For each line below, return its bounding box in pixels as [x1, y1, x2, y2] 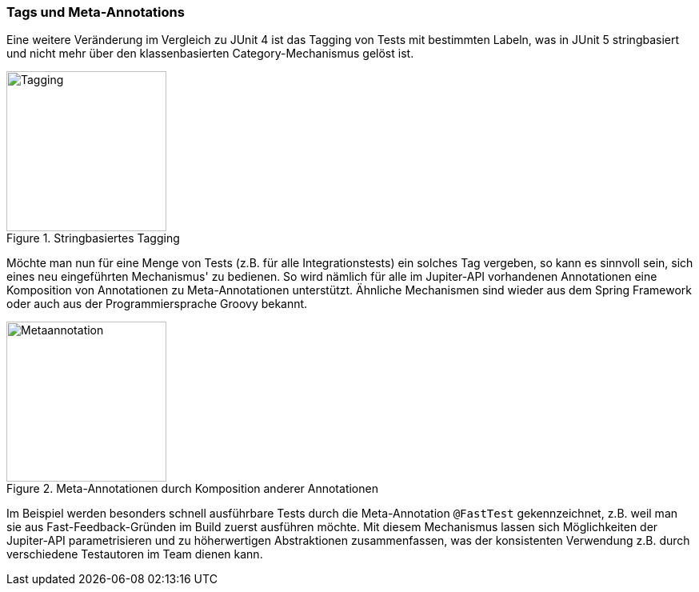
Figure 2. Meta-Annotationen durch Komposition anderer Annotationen [6, 482, 378, 496]
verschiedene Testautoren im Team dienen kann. [6, 547, 263, 562]
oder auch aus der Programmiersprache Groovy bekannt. [6, 297, 308, 311]
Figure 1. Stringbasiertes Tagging [6, 231, 180, 246]
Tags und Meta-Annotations [6, 4, 185, 20]
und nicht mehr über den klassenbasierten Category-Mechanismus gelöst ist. [6, 46, 414, 61]
